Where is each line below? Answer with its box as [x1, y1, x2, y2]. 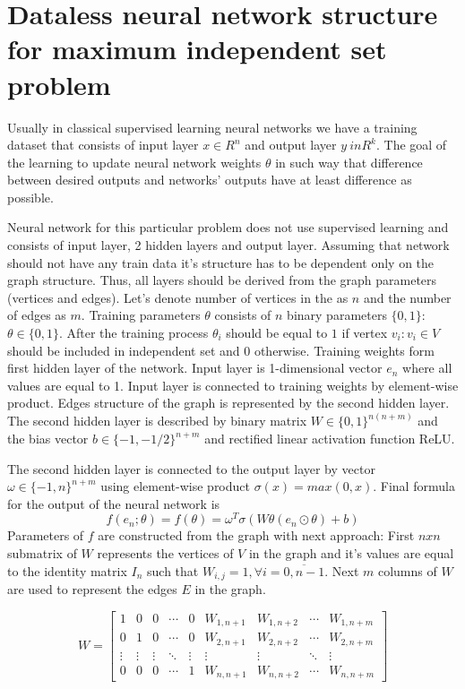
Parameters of [7, 526, 84, 545]
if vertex [341, 323, 388, 342]
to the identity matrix [7, 561, 127, 580]
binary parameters [287, 306, 387, 324]
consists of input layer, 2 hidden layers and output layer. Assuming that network [7, 236, 450, 254]
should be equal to [226, 323, 328, 342]
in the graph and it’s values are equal [248, 544, 454, 563]
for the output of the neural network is [7, 494, 220, 512]
